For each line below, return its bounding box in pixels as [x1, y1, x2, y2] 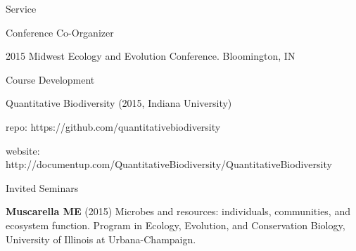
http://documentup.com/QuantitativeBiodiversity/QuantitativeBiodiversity [6, 157, 332, 172]
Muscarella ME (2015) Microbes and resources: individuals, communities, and [6, 204, 350, 219]
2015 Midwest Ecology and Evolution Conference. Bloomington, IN [6, 49, 295, 63]
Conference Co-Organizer [6, 25, 114, 39]
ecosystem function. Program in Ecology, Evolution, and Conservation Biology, [6, 217, 345, 232]
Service [6, 1, 37, 15]
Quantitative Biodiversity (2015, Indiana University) [6, 96, 232, 110]
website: [6, 143, 40, 157]
